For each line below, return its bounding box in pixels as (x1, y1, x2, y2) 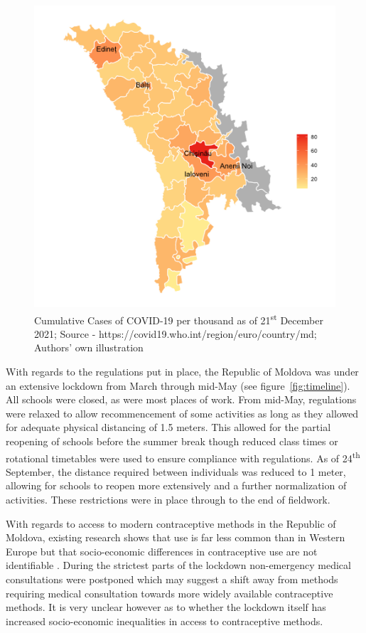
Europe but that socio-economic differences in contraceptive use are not (6, 543, 318, 558)
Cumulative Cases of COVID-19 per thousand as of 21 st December (34, 310, 323, 327)
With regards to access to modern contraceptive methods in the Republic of (6, 516, 336, 531)
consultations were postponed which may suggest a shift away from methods (6, 572, 338, 586)
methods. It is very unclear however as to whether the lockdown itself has (6, 600, 326, 615)
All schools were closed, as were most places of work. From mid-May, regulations (6, 392, 357, 407)
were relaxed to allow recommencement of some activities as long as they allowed (6, 405, 359, 420)
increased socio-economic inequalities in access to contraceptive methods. (6, 613, 323, 628)
